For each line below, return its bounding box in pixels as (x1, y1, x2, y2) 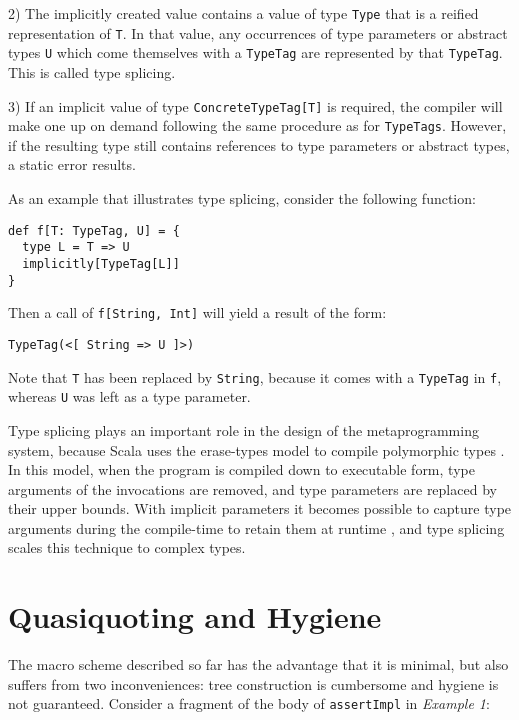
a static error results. (8, 154, 136, 175)
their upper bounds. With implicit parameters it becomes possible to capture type (8, 498, 512, 519)
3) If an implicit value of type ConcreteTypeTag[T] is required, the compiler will (8, 95, 503, 116)
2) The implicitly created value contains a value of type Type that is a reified (8, 3, 479, 23)
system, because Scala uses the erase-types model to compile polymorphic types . (8, 439, 505, 460)
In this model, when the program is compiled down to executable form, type (8, 459, 475, 480)
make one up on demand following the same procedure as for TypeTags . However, (8, 115, 507, 136)
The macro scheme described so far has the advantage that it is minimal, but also (8, 654, 509, 675)
